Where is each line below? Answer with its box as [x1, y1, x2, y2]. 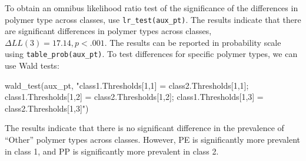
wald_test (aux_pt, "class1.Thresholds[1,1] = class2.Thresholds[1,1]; [5, 79, 249, 91]
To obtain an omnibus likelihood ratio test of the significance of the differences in [5, 2, 298, 14]
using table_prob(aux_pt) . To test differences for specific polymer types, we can [5, 48, 298, 60]
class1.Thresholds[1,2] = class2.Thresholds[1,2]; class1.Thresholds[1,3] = [5, 90, 264, 103]
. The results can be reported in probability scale [104, 36, 281, 48]
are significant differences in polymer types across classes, [5, 25, 212, 37]
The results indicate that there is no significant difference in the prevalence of [5, 122, 284, 134]
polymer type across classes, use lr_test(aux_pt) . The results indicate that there [5, 13, 301, 25]
